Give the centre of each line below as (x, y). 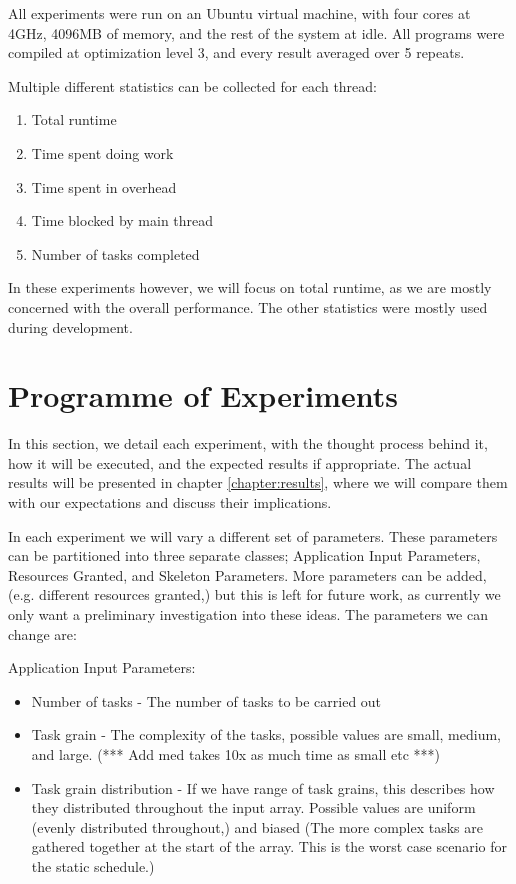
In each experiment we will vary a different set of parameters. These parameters (253, 535)
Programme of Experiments (203, 395)
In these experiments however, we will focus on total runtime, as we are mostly (250, 287)
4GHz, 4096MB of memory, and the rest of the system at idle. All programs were (256, 32)
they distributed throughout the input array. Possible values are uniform (253, 807)
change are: (42, 633)
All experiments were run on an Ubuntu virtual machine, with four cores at (239, 13)
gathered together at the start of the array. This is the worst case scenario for (269, 846)
